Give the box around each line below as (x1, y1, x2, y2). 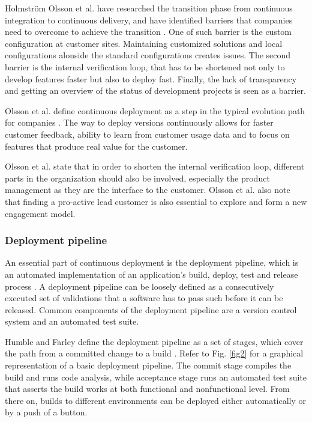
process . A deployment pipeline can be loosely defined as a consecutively (5, 280, 274, 292)
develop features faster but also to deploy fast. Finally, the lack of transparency (5, 72, 297, 85)
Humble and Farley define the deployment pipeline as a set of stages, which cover (5, 335, 304, 347)
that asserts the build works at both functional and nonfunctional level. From (5, 382, 290, 395)
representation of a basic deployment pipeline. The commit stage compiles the (5, 359, 292, 372)
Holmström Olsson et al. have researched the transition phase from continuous (5, 2, 293, 14)
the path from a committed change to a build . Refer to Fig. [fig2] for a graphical (5, 347, 304, 359)
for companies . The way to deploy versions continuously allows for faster (5, 116, 274, 129)
